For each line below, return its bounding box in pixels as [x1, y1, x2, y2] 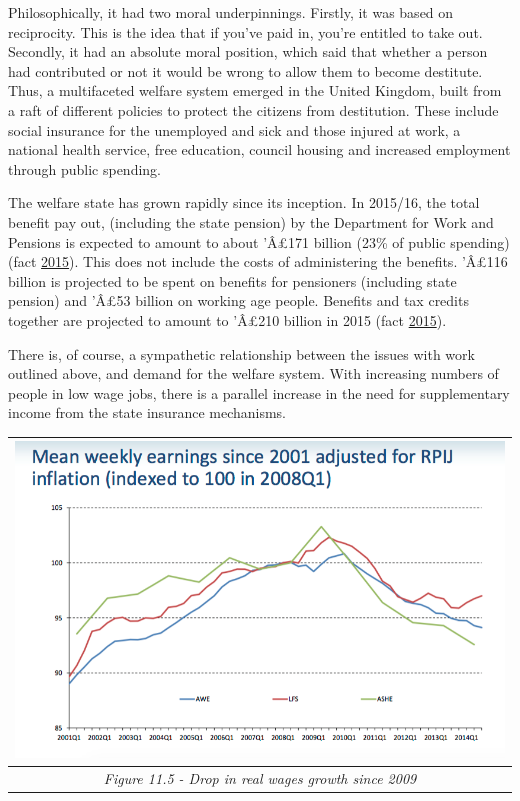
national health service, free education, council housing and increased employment [8, 139, 511, 160]
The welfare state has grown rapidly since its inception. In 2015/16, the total [8, 192, 480, 213]
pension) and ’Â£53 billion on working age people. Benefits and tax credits [8, 290, 469, 311]
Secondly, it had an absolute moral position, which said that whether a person [8, 41, 488, 62]
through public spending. [8, 158, 162, 179]
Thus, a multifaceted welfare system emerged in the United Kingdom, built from [8, 80, 502, 101]
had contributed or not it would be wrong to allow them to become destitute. [8, 60, 483, 81]
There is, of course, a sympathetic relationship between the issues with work [8, 343, 475, 364]
